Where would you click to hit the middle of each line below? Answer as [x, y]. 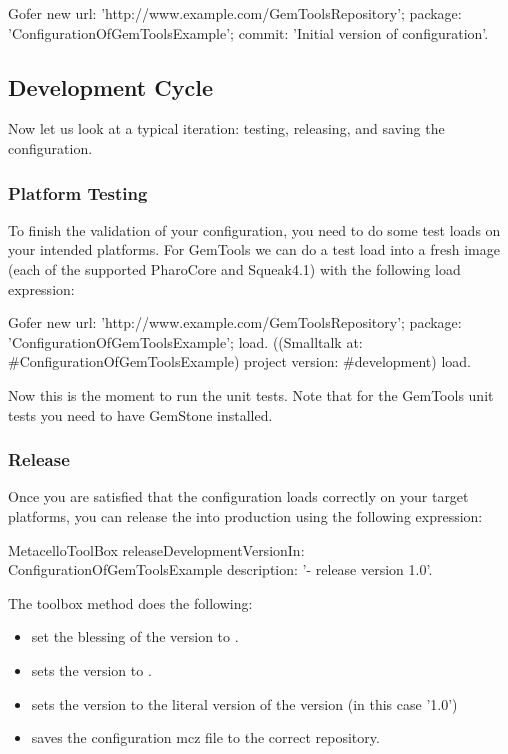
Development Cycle [110, 86]
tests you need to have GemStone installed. [140, 414]
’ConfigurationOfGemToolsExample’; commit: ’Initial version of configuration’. [248, 32]
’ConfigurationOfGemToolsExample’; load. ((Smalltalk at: [185, 341]
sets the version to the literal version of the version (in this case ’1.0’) [244, 703]
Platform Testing [78, 192]
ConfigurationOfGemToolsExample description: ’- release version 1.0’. [220, 569]
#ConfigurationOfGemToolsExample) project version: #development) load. [239, 361]
